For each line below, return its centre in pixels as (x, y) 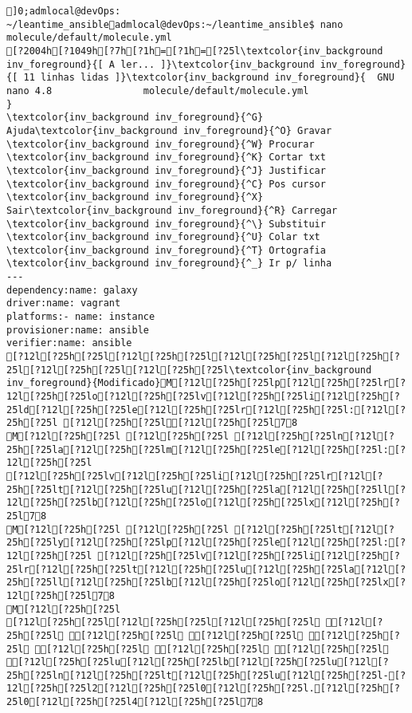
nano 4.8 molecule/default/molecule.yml (158, 91)
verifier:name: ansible (69, 343)
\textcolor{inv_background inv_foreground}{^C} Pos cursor (166, 184)
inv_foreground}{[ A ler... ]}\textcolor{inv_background (161, 64)
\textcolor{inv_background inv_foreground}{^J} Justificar (166, 170)
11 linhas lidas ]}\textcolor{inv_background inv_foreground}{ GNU (209, 78)
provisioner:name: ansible (78, 330)
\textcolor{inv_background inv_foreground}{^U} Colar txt (163, 237)
